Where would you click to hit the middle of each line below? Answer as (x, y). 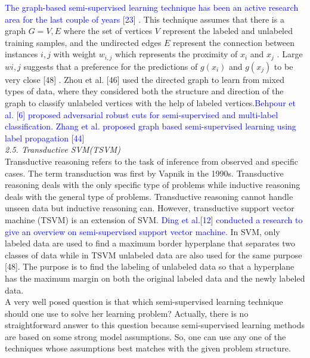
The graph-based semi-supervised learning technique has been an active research (152, 7)
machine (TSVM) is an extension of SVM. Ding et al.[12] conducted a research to (154, 219)
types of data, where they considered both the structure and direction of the (144, 91)
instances (21, 54)
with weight (75, 54)
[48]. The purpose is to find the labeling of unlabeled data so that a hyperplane (150, 266)
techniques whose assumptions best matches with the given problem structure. (148, 348)
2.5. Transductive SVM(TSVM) (63, 149)
